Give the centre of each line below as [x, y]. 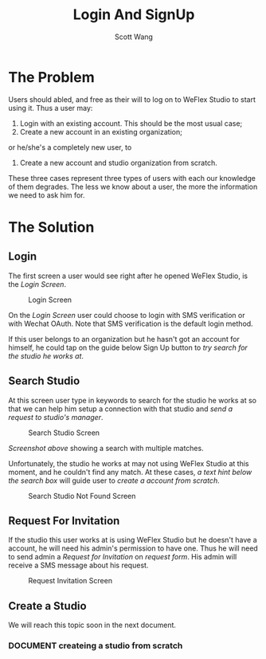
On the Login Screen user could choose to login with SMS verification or [127, 315]
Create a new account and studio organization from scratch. [118, 163]
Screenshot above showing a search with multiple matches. [106, 448]
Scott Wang [134, 37]
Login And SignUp [134, 15]
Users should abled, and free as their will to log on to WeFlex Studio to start [132, 99]
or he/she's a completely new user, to [70, 147]
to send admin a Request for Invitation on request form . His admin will [123, 557]
